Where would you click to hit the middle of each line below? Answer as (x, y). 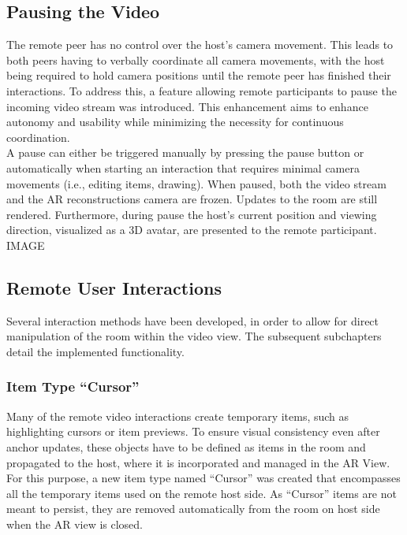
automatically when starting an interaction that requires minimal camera (183, 167)
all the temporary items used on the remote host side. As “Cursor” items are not (202, 493)
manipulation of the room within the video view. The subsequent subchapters (194, 336)
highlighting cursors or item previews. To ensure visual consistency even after (193, 431)
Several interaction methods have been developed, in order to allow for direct (193, 320)
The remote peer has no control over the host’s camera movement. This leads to (200, 45)
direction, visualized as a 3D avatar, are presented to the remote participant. (192, 230)
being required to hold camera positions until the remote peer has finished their (199, 75)
